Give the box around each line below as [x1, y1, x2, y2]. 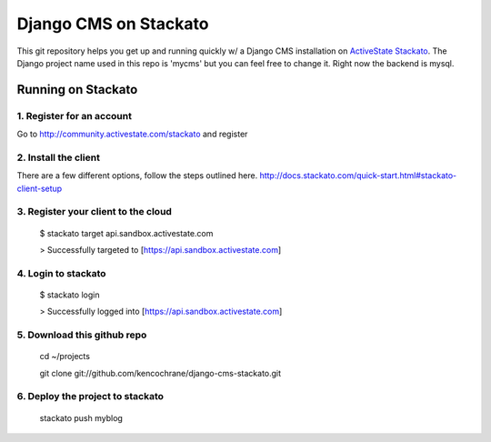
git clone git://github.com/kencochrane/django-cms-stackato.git [39, 367, 282, 378]
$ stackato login [39, 289, 100, 300]
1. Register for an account [16, 109, 132, 122]
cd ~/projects [39, 351, 91, 362]
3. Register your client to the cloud [16, 206, 173, 218]
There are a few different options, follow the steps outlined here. [16, 170, 258, 181]
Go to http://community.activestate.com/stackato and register [16, 128, 248, 140]
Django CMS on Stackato [16, 14, 209, 34]
